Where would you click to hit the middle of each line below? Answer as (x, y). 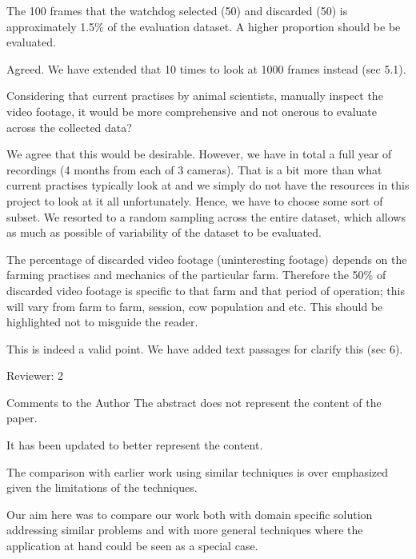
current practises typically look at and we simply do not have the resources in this (208, 185)
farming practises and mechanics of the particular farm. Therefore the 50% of (196, 275)
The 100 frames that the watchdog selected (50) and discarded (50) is (177, 10)
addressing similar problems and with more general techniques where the (185, 530)
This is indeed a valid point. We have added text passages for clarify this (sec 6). (205, 348)
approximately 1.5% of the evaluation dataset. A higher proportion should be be (204, 26)
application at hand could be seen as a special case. (132, 546)
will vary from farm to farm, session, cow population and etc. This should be (195, 306)
